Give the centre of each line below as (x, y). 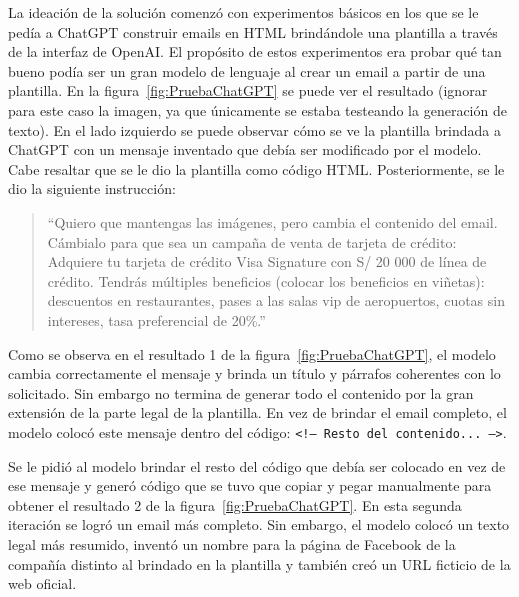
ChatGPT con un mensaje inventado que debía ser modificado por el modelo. (245, 149)
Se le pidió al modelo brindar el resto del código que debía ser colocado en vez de (257, 465)
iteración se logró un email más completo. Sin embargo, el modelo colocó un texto (259, 524)
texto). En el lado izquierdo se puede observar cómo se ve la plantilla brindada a (254, 129)
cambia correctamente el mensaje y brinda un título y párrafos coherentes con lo (254, 373)
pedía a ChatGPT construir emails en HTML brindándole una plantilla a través (253, 31)
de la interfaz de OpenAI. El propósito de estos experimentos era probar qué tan (255, 51)
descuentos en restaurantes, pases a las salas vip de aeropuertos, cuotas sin (276, 300)
